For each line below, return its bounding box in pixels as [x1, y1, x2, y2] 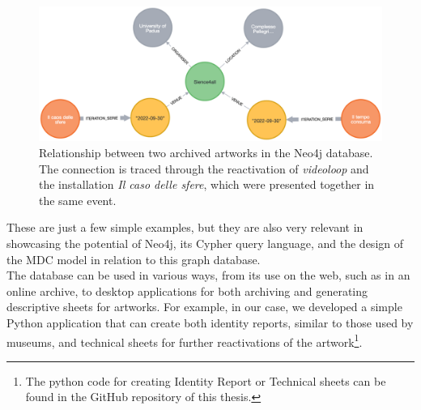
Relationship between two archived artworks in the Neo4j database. [39, 144, 373, 161]
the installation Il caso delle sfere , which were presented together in [39, 176, 375, 193]
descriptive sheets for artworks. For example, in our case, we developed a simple [6, 298, 402, 315]
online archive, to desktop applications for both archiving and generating [6, 282, 368, 299]
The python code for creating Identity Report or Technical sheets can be [25, 372, 386, 389]
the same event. [39, 191, 117, 208]
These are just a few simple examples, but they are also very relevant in [6, 219, 364, 236]
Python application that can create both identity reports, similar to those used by [6, 314, 414, 331]
